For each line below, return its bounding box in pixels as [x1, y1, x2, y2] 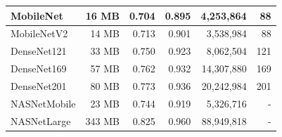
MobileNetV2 [11, 26, 68, 41]
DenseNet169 [11, 61, 67, 76]
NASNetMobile [11, 96, 76, 110]
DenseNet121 [11, 44, 67, 58]
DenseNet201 [11, 78, 67, 93]
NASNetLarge [11, 113, 71, 128]
